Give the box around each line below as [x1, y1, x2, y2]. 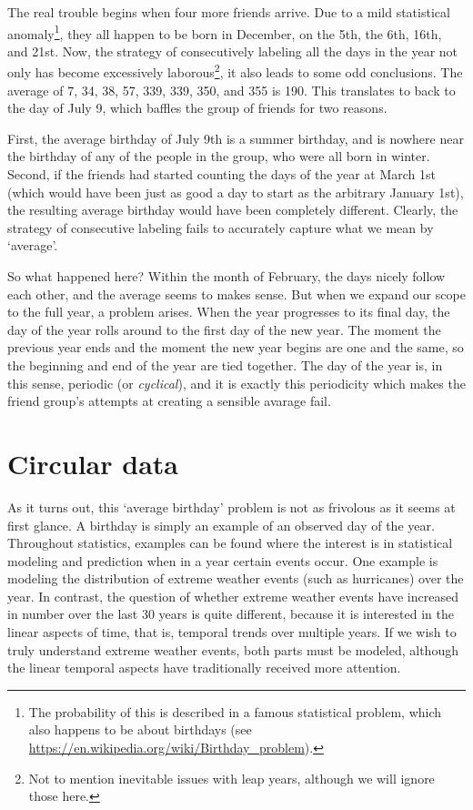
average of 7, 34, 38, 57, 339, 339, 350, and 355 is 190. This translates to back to [7, 80, 456, 99]
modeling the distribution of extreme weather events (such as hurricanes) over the [7, 569, 464, 588]
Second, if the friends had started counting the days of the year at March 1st [7, 165, 437, 184]
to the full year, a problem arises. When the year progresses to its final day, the [7, 302, 450, 321]
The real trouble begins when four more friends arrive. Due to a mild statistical [7, 3, 450, 21]
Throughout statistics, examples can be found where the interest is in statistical [7, 533, 453, 552]
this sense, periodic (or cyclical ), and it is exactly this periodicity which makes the [7, 373, 466, 392]
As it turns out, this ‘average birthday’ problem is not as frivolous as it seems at [7, 497, 456, 516]
